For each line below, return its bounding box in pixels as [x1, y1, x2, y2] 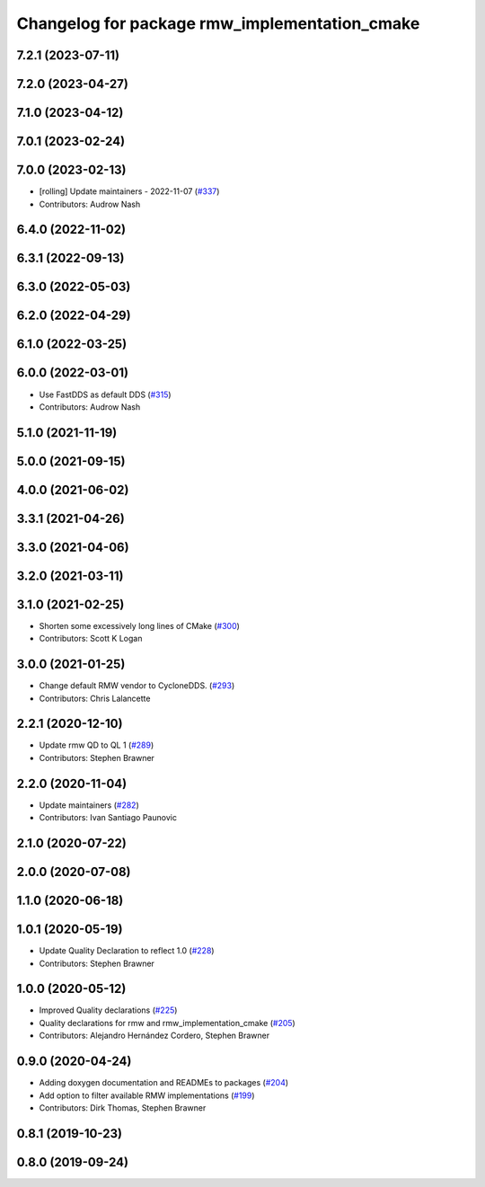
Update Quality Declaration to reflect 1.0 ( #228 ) [39, 945, 215, 956]
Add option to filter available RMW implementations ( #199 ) [39, 1090, 255, 1101]
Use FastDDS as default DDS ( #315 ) [39, 389, 172, 400]
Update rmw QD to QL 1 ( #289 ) [39, 740, 154, 750]
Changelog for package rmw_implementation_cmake [16, 13, 420, 33]
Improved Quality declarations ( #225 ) [39, 1005, 178, 1015]
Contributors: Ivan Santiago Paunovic [39, 812, 177, 823]
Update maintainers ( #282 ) [39, 800, 139, 811]
